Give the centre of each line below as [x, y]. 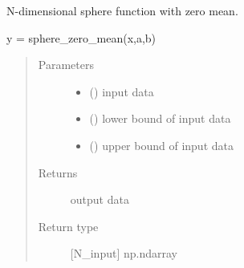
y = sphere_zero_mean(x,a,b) [81, 37]
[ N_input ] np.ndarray [124, 253]
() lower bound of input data [160, 118]
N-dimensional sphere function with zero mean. [122, 10]
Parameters [66, 65]
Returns [58, 172]
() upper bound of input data [161, 145]
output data [100, 199]
